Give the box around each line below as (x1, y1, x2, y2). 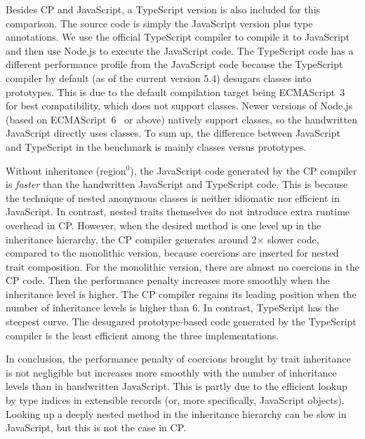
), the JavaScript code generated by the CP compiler (130, 163, 357, 177)
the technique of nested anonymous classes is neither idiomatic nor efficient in (6, 190, 340, 205)
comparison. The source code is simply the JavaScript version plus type (6, 15, 313, 30)
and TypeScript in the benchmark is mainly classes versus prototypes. (6, 139, 307, 154)
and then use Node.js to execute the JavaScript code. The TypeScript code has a (6, 43, 354, 58)
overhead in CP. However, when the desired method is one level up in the (6, 217, 321, 232)
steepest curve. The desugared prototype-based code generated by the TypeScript (6, 314, 357, 329)
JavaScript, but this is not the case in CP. (6, 420, 186, 435)
